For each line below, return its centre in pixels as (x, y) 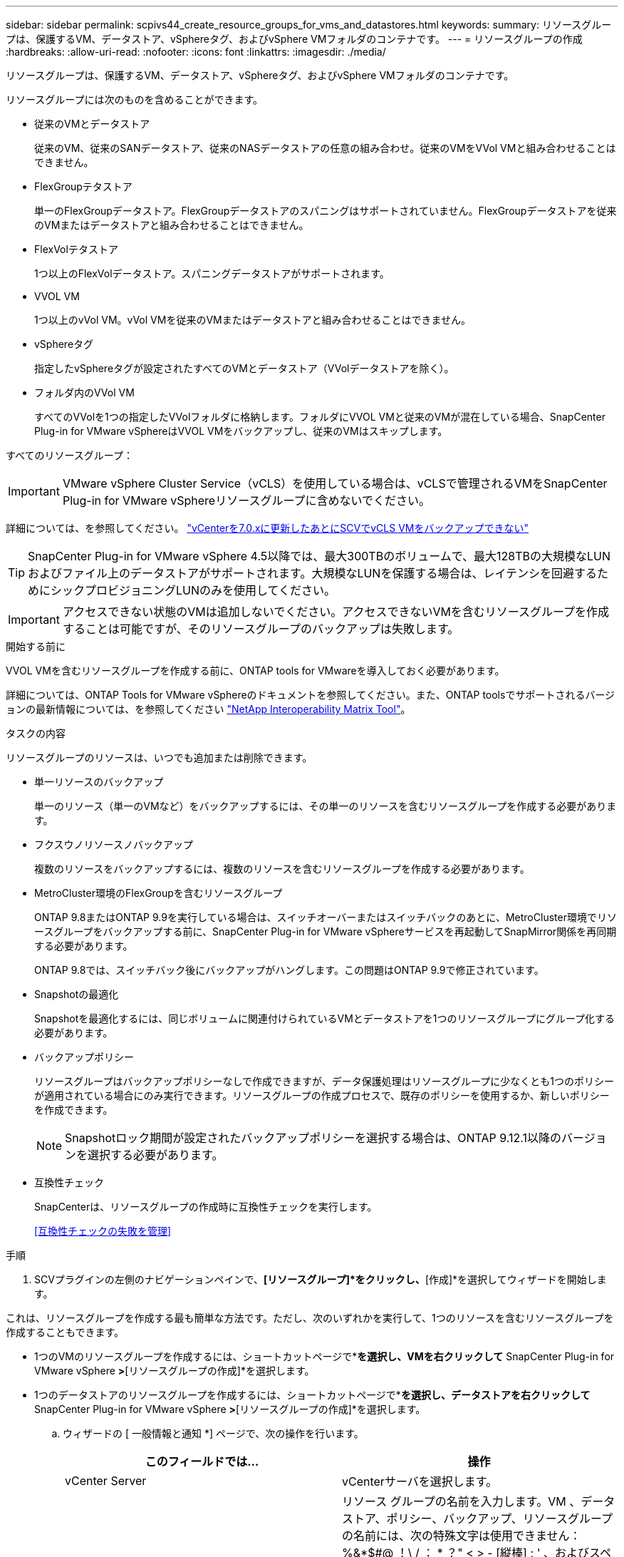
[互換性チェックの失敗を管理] (103, 1231)
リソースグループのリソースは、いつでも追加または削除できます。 (159, 757)
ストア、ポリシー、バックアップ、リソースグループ (478, 1519)
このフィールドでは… (202, 1461)
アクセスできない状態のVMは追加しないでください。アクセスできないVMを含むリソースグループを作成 (336, 612)
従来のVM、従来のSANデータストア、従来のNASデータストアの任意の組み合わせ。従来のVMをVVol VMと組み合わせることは (325, 148)
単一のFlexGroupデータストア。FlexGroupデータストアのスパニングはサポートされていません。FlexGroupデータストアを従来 (326, 211)
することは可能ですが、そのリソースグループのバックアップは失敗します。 (261, 629)
